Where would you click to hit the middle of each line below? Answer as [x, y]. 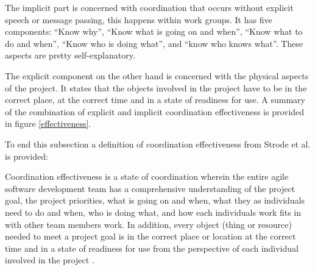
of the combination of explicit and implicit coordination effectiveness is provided [155, 111]
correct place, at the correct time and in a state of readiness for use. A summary [155, 100]
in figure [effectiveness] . [48, 123]
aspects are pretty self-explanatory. [70, 55]
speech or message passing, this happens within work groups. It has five [139, 19]
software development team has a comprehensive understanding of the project [150, 188]
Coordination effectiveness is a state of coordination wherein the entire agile [147, 176]
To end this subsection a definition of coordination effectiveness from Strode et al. [158, 144]
